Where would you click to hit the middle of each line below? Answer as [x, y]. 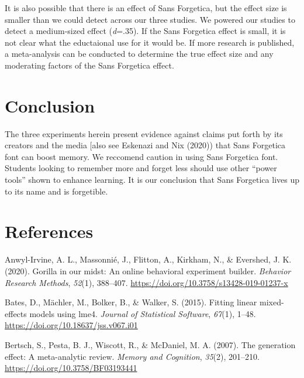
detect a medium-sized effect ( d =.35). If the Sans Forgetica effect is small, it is [145, 31]
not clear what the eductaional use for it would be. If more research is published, [150, 42]
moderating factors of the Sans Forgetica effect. [89, 65]
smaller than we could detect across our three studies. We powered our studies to [150, 19]
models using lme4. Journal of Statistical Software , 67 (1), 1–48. [143, 313]
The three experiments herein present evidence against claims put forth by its [144, 133]
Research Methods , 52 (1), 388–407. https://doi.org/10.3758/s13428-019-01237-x [146, 282]
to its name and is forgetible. [56, 191]
